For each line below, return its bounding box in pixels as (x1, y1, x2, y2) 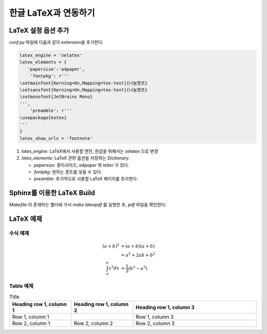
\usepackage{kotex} (19, 115, 67, 121)
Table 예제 (9, 282, 34, 289)
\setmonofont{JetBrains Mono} (19, 94, 93, 100)
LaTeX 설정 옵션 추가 (9, 26, 69, 35)
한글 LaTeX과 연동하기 (9, 7, 95, 18)
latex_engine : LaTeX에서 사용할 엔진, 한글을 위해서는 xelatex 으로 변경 (21, 148, 158, 154)
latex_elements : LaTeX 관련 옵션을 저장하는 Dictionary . (21, 155, 131, 161)
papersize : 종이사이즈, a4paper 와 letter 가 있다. (34, 162, 130, 168)
